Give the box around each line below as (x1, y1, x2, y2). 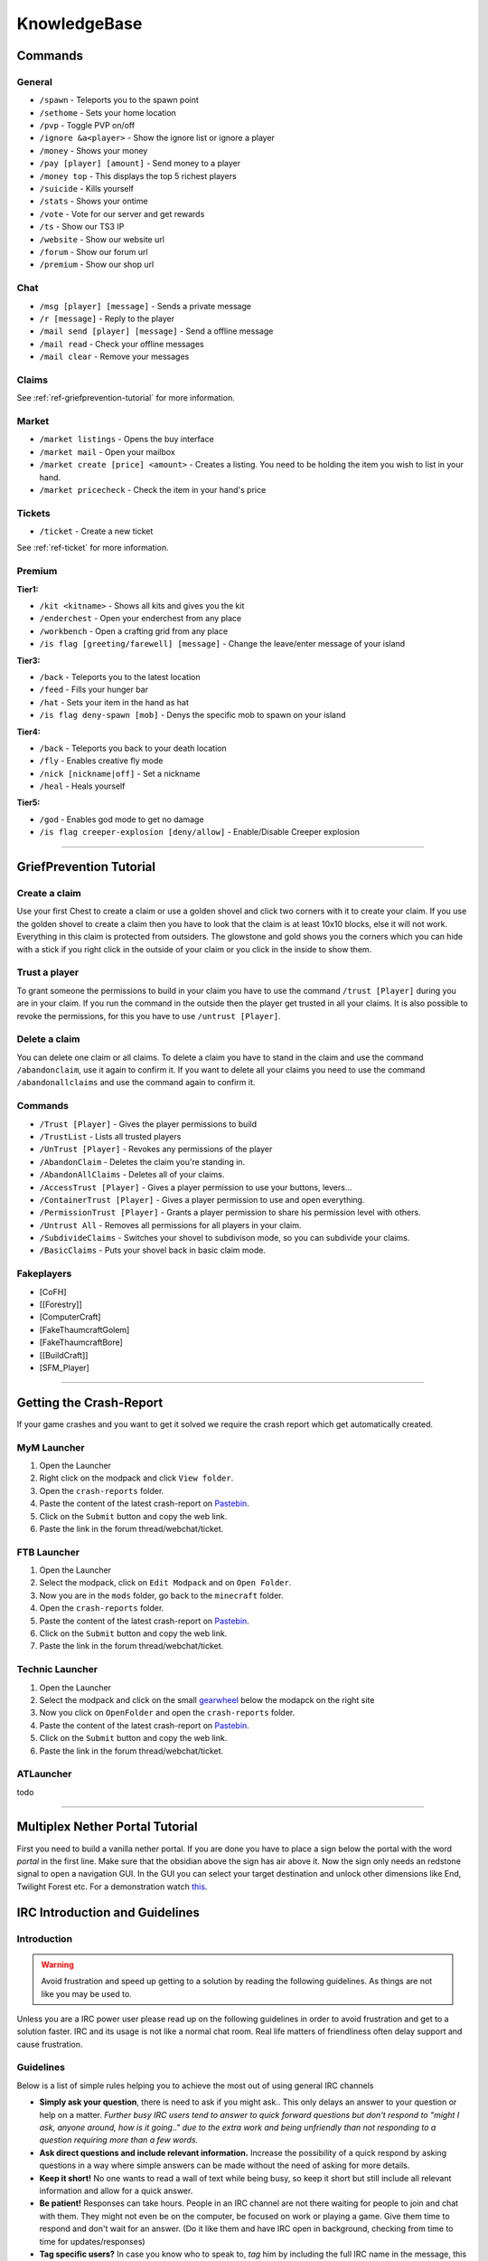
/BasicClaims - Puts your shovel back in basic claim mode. (39, 1244, 267, 1256)
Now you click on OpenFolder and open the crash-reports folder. (39, 1708, 296, 1718)
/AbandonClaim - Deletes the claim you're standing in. (39, 1156, 246, 1167)
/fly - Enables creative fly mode (39, 755, 164, 766)
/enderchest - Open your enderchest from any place (39, 613, 242, 624)
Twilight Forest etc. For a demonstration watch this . (16, 1881, 208, 1892)
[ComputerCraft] (39, 1311, 101, 1322)
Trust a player (16, 966, 80, 979)
